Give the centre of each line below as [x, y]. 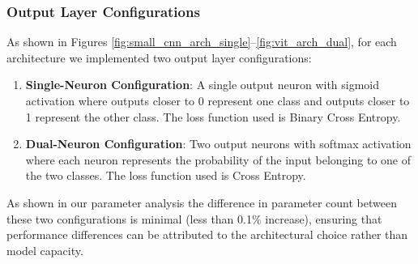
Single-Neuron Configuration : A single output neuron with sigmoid [203, 85]
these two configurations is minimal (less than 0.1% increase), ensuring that [194, 218]
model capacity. [45, 250]
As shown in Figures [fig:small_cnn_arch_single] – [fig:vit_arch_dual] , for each [202, 42]
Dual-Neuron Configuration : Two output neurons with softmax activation [218, 144]
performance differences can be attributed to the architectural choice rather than [207, 234]
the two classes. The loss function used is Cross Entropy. [166, 175]
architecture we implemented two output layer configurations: [159, 57]
